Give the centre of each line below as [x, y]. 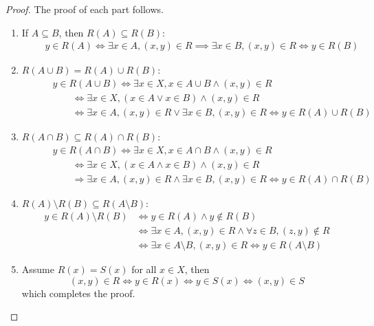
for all [144, 269]
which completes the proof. [78, 293]
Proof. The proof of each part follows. [85, 9]
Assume [38, 269]
